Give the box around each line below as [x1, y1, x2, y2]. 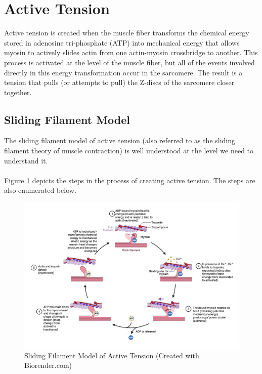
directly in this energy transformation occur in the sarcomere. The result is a [4, 67, 243, 77]
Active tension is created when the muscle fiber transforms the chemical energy [4, 27, 249, 38]
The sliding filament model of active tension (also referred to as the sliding [4, 135, 236, 146]
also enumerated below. [4, 185, 76, 195]
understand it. [4, 155, 48, 165]
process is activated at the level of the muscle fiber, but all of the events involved [4, 57, 255, 67]
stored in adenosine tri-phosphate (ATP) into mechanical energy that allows [4, 37, 240, 48]
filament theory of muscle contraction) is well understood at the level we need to [4, 145, 254, 156]
